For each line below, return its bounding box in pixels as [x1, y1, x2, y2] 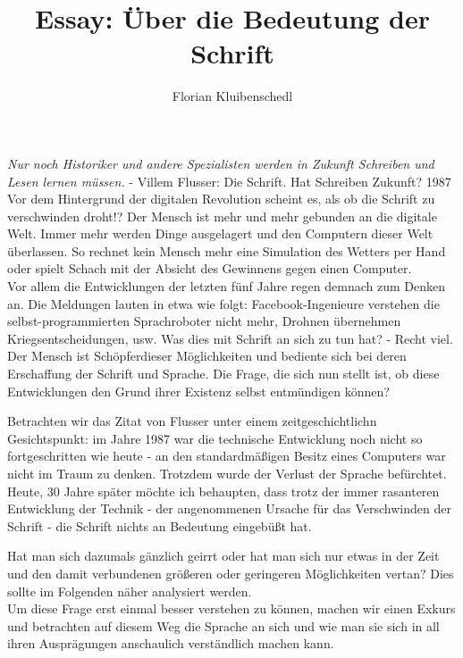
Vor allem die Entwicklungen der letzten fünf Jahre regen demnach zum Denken [7, 277, 445, 296]
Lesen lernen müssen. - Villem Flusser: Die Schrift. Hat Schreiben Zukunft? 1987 [7, 171, 451, 190]
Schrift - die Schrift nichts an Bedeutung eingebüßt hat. [7, 516, 312, 535]
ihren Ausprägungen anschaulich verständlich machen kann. [7, 634, 334, 653]
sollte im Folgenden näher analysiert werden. [7, 581, 252, 600]
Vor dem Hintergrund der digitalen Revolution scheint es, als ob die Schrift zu [7, 189, 435, 208]
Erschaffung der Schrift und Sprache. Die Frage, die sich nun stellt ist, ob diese [7, 364, 440, 383]
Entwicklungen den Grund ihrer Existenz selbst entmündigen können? [7, 381, 390, 400]
